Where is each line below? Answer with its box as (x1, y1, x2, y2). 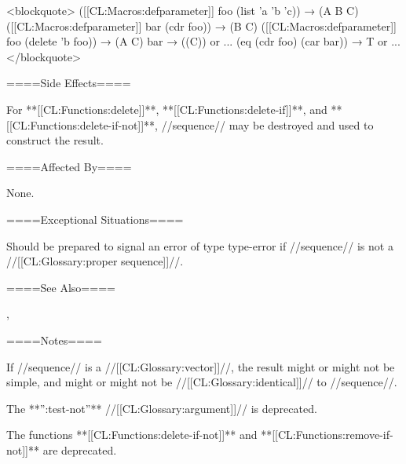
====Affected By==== (6, 158, 132, 174)
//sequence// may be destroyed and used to (161, 116, 374, 133)
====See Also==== (6, 279, 115, 295)
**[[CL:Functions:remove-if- (261, 426, 393, 443)
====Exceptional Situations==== (6, 210, 184, 227)
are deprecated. (42, 441, 117, 458)
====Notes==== (6, 331, 102, 348)
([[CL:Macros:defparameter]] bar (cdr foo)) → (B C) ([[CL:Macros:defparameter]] (6, 17, 397, 34)
